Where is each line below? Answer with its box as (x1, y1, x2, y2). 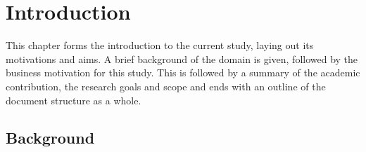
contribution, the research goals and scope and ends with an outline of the (6, 78, 326, 93)
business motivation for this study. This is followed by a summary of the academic (6, 65, 360, 80)
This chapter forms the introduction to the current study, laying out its (6, 38, 314, 53)
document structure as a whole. (6, 92, 141, 107)
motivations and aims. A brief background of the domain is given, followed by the (6, 51, 358, 66)
